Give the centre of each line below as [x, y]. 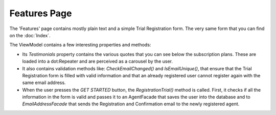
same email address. [44, 83]
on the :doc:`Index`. [30, 35]
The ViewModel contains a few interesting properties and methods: [80, 45]
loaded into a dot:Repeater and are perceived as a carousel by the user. [98, 62]
